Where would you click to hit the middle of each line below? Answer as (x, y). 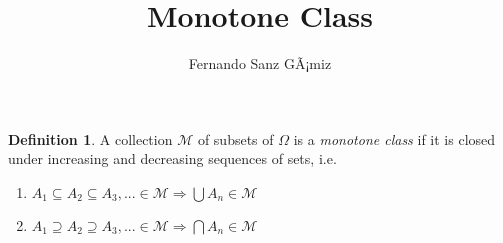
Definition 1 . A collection (90, 138)
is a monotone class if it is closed (394, 138)
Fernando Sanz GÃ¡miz (260, 63)
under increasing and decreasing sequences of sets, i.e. (172, 158)
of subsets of (235, 138)
